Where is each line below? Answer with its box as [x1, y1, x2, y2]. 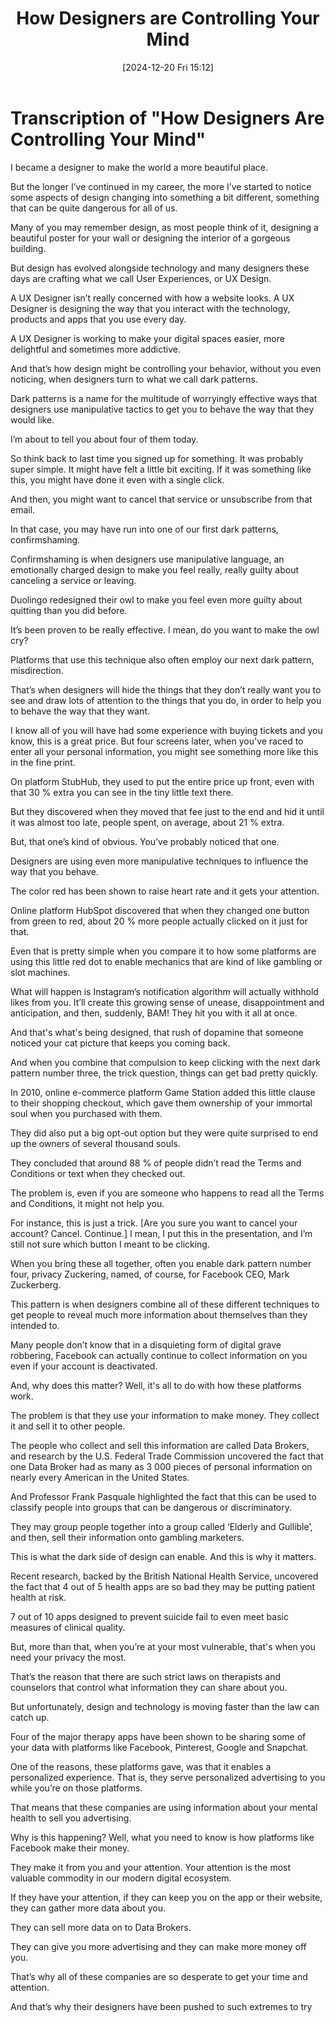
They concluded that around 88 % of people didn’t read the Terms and [10, 1157, 302, 1169]
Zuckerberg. [10, 1278, 62, 1291]
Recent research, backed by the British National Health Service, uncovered [10, 1570, 319, 1582]
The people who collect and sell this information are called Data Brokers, [10, 1439, 310, 1451]
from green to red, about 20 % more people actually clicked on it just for [10, 915, 308, 927]
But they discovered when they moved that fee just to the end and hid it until [10, 805, 325, 817]
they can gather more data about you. [10, 1902, 167, 1914]
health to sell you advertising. [10, 1812, 132, 1824]
